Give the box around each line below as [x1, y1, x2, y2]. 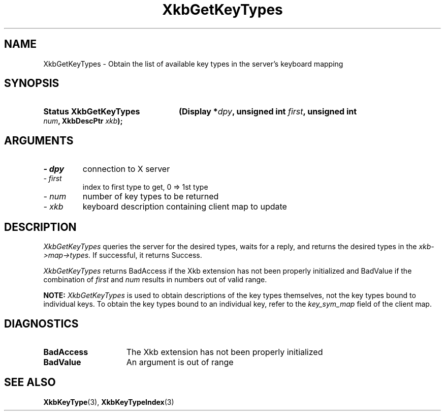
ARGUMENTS [4, 134, 74, 147]
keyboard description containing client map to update [82, 201, 287, 212]
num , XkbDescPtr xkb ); [43, 116, 123, 126]
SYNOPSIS [4, 77, 59, 90]
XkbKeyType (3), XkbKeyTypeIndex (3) [43, 397, 174, 406]
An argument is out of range [126, 357, 234, 367]
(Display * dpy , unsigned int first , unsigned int [178, 106, 357, 117]
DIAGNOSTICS [4, 317, 79, 330]
